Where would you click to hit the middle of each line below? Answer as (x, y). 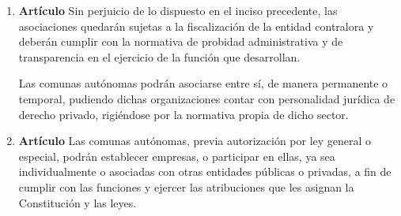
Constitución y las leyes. (78, 202)
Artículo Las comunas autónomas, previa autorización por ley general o (195, 141)
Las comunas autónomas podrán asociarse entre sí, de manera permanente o (203, 83)
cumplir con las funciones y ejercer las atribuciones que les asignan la (186, 186)
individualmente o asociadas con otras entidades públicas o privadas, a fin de (205, 171)
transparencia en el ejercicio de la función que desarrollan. (159, 56)
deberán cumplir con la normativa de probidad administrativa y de (181, 41)
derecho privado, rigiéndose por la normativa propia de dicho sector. (183, 114)
